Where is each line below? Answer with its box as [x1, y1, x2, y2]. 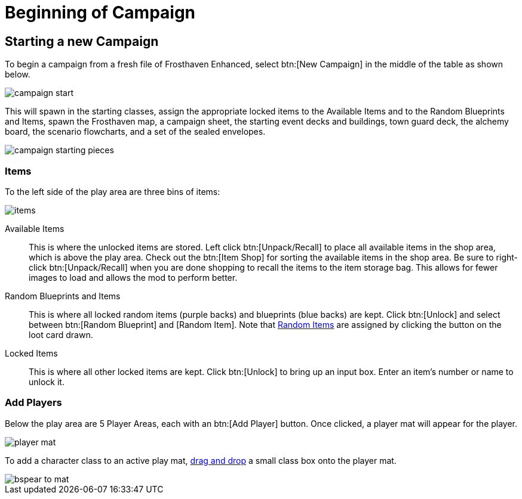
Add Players [5, 396, 62, 409]
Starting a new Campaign [5, 33, 159, 49]
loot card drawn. [29, 329, 93, 340]
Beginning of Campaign [5, 2, 196, 23]
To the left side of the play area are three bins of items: [5, 186, 220, 197]
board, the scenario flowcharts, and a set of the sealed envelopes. [5, 126, 266, 137]
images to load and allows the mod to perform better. [29, 272, 238, 283]
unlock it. [29, 376, 65, 387]
